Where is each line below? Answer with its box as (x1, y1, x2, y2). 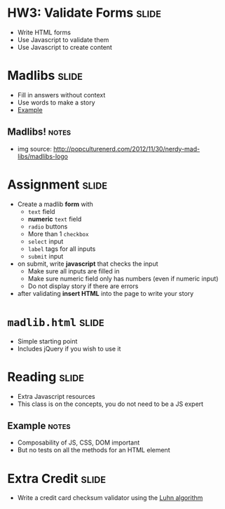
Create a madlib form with (17, 200, 93, 208)
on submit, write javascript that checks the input (17, 259, 158, 268)
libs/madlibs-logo (17, 152, 69, 161)
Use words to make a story (17, 98, 95, 107)
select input (27, 237, 64, 245)
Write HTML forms (17, 28, 71, 36)
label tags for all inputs (27, 244, 96, 253)
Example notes (7, 419, 71, 432)
